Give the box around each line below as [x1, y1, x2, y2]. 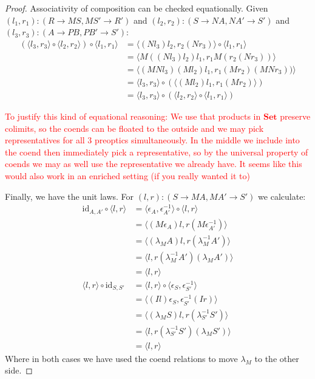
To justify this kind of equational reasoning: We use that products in [5, 109, 261, 122]
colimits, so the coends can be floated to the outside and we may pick [5, 121, 264, 134]
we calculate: [258, 189, 306, 202]
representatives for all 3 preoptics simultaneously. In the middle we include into [5, 134, 300, 146]
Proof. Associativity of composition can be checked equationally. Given [5, 2, 268, 14]
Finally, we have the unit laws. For [5, 189, 134, 202]
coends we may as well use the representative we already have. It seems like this [5, 157, 302, 170]
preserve [280, 109, 311, 122]
